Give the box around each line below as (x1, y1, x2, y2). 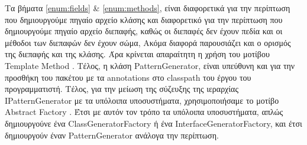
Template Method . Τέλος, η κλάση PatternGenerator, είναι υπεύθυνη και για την (5, 59, 295, 71)
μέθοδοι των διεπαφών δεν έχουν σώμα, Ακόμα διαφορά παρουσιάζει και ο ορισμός (5, 36, 291, 48)
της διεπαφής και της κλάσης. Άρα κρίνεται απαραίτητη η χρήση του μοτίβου (5, 48, 270, 60)
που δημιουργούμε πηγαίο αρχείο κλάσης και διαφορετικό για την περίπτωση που (5, 13, 283, 25)
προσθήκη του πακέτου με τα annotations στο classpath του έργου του (5, 71, 251, 83)
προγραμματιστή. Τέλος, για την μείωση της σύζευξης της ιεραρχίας (5, 83, 238, 95)
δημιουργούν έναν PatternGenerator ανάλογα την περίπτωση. (5, 128, 219, 141)
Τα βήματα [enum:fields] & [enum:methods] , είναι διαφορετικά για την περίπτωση (5, 2, 290, 14)
